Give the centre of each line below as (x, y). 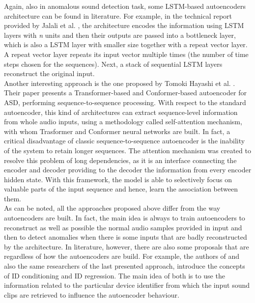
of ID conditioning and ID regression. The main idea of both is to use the (114, 275)
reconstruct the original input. (49, 73)
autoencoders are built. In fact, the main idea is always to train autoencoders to (125, 218)
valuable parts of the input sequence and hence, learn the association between (121, 189)
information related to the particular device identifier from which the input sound (127, 285)
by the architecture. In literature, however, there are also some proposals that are (127, 246)
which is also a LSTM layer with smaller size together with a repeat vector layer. (126, 44)
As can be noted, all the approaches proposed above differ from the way (112, 208)
